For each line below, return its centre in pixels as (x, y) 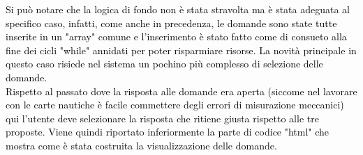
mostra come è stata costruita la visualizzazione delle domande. (141, 145)
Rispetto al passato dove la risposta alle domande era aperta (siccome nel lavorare (181, 91)
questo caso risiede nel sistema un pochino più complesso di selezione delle (164, 64)
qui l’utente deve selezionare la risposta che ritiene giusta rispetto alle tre (162, 118)
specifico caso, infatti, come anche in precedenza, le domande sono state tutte (171, 23)
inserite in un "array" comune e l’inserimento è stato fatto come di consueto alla (176, 36)
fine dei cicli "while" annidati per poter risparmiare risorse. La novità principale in (181, 50)
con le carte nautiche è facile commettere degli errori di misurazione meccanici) (175, 105)
